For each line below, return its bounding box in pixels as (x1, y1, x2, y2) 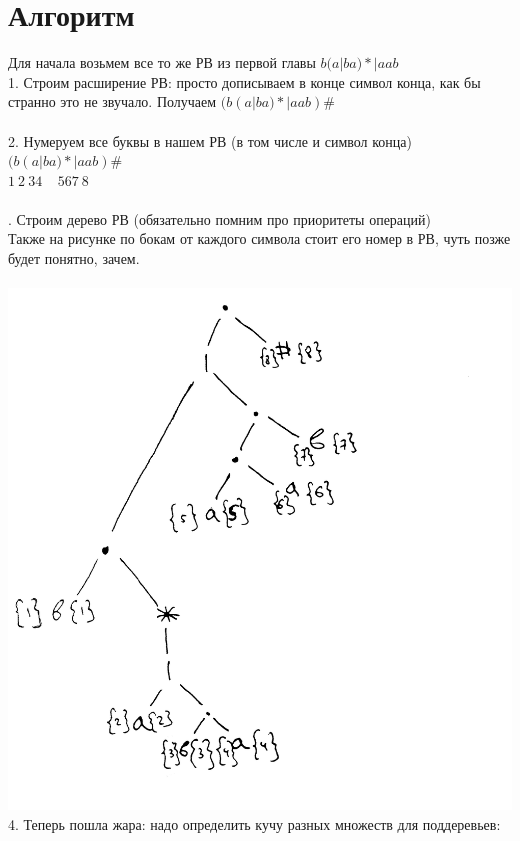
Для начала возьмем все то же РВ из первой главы (8, 52, 316, 73)
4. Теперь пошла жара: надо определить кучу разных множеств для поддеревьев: (8, 813, 501, 834)
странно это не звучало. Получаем (8, 91, 217, 112)
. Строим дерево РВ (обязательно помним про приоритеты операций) (8, 208, 432, 229)
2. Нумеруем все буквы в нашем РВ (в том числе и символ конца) (8, 130, 413, 151)
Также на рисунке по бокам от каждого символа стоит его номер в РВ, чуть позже (8, 228, 511, 249)
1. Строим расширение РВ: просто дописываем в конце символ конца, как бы (8, 71, 481, 92)
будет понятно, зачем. (8, 248, 140, 269)
